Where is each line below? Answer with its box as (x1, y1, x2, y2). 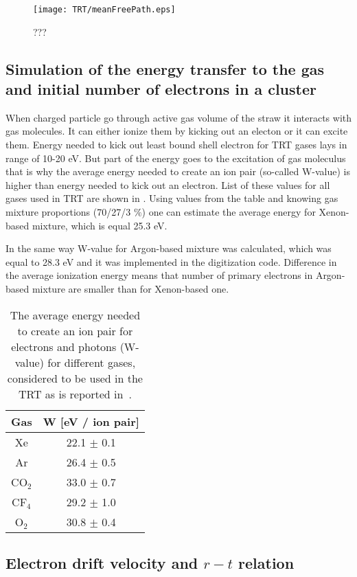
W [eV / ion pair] (43, 413, 139, 429)
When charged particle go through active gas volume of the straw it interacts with (5, 110, 352, 124)
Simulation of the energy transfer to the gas (5, 58, 325, 79)
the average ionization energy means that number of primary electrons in (5, 268, 313, 282)
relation (238, 552, 295, 573)
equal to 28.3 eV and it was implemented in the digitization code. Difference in (5, 254, 337, 269)
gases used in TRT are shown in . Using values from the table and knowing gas (5, 191, 338, 205)
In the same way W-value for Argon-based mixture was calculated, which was (5, 241, 332, 256)
